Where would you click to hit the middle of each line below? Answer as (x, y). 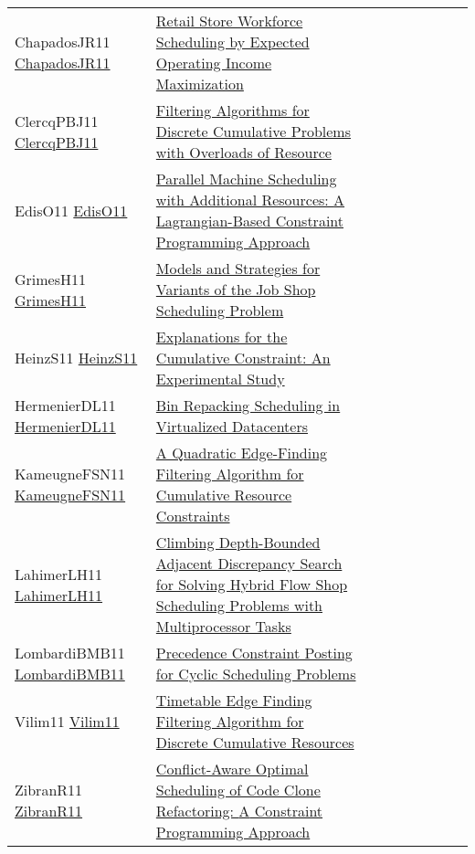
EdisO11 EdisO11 (71, 210)
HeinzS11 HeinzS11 (76, 358)
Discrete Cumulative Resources (255, 742)
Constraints (193, 516)
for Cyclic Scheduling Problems (256, 674)
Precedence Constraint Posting (254, 653)
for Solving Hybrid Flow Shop (252, 584)
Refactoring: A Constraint (239, 811)
